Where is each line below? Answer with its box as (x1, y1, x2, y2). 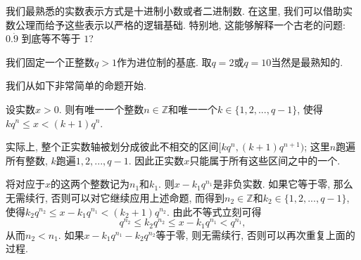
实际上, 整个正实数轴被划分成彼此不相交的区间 (6, 139, 219, 154)
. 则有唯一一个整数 (58, 101, 144, 116)
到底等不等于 (21, 31, 81, 46)
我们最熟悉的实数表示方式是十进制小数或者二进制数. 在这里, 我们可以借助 (6, 4, 343, 18)
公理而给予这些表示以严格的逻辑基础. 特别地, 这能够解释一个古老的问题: (15, 17, 346, 32)
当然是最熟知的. (271, 54, 343, 69)
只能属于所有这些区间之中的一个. (189, 152, 341, 167)
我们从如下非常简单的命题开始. (6, 78, 146, 93)
